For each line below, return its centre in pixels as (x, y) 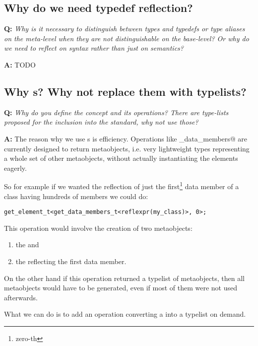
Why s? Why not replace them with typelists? (125, 91)
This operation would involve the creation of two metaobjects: (98, 228)
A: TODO (20, 64)
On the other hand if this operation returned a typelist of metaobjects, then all (124, 278)
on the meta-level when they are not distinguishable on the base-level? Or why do (127, 38)
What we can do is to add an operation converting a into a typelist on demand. (125, 314)
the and (27, 244)
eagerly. (15, 168)
